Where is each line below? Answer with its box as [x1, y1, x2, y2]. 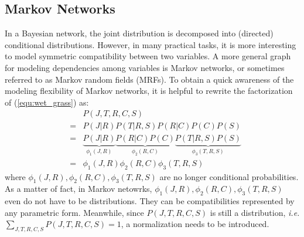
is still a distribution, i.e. [210, 206, 300, 218]
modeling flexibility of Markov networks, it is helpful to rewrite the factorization [5, 84, 293, 97]
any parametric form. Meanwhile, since [5, 206, 144, 218]
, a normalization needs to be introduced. [121, 218, 269, 230]
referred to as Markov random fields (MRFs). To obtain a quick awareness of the [5, 73, 294, 85]
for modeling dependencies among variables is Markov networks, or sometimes [5, 61, 285, 73]
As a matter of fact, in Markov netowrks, [5, 182, 152, 195]
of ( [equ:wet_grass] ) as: [5, 96, 89, 108]
